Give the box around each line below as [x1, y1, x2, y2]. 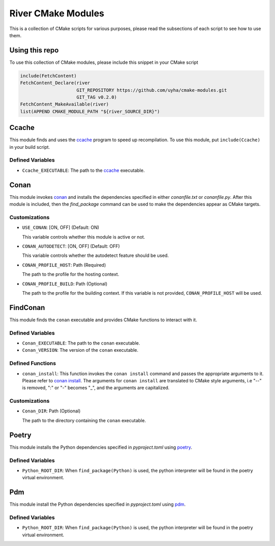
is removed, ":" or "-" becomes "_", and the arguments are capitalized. [22, 385, 170, 391]
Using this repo [9, 46, 59, 55]
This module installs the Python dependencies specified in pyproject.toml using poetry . [9, 444, 193, 450]
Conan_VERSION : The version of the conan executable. [22, 347, 139, 353]
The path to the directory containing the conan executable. [22, 417, 146, 423]
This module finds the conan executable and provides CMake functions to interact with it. [9, 317, 197, 323]
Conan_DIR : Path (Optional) [22, 408, 81, 414]
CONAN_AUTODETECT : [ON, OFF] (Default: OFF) [22, 243, 120, 249]
